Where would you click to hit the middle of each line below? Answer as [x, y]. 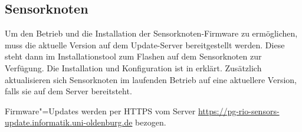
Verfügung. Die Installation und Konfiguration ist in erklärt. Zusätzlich [133, 67]
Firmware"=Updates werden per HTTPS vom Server [100, 110]
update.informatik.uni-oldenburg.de [69, 122]
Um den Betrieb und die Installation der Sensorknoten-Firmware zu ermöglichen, [151, 33]
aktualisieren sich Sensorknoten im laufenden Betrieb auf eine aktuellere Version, [151, 79]
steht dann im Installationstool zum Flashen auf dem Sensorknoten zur [133, 56]
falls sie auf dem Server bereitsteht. [68, 91]
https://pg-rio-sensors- [239, 110]
